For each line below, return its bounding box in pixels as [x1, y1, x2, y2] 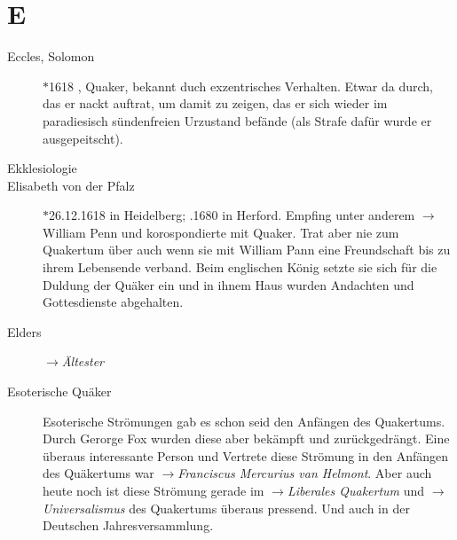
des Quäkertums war [43, 464, 154, 482]
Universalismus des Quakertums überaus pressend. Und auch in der [43, 498, 410, 517]
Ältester [61, 352, 104, 371]
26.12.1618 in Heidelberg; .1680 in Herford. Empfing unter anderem [49, 206, 415, 224]
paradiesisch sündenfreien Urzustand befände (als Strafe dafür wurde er [43, 111, 432, 129]
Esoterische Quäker [7, 382, 112, 401]
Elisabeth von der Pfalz [7, 176, 135, 194]
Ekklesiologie [7, 159, 77, 177]
